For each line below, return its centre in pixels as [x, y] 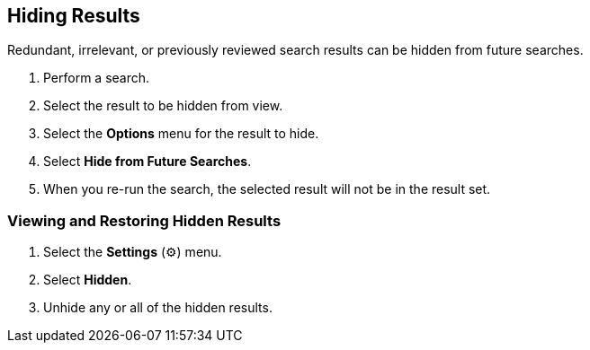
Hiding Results [74, 16]
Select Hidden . [88, 280]
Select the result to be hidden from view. [163, 106]
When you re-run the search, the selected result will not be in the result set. [267, 189]
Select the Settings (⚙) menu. [133, 252]
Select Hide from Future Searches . [147, 162]
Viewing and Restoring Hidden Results [144, 220]
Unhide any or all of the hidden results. [158, 308]
